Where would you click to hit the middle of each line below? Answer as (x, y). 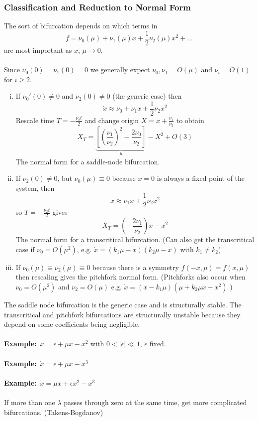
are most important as (38, 50)
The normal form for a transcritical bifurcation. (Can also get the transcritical (135, 239)
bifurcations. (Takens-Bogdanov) (54, 412)
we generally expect (120, 70)
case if (25, 249)
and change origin (112, 120)
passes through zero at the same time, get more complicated (155, 402)
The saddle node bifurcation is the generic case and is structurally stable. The (123, 305)
